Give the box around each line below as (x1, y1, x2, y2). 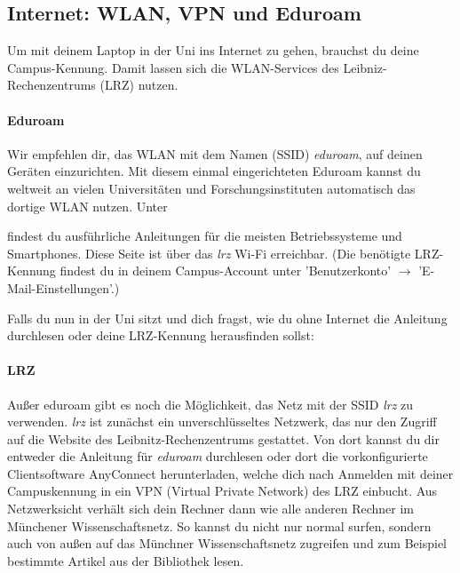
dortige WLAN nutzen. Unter (7, 196, 168, 215)
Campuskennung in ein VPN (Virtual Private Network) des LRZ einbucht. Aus (7, 481, 438, 500)
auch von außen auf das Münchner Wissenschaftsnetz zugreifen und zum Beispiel (7, 534, 448, 553)
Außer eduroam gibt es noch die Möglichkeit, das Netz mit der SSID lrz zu (7, 394, 414, 413)
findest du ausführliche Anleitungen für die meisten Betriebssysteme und (7, 227, 402, 245)
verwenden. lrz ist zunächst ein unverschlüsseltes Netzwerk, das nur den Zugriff (7, 412, 437, 431)
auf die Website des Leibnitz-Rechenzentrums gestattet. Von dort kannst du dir (7, 429, 440, 448)
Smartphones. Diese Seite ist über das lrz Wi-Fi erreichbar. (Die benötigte (7, 243, 411, 262)
